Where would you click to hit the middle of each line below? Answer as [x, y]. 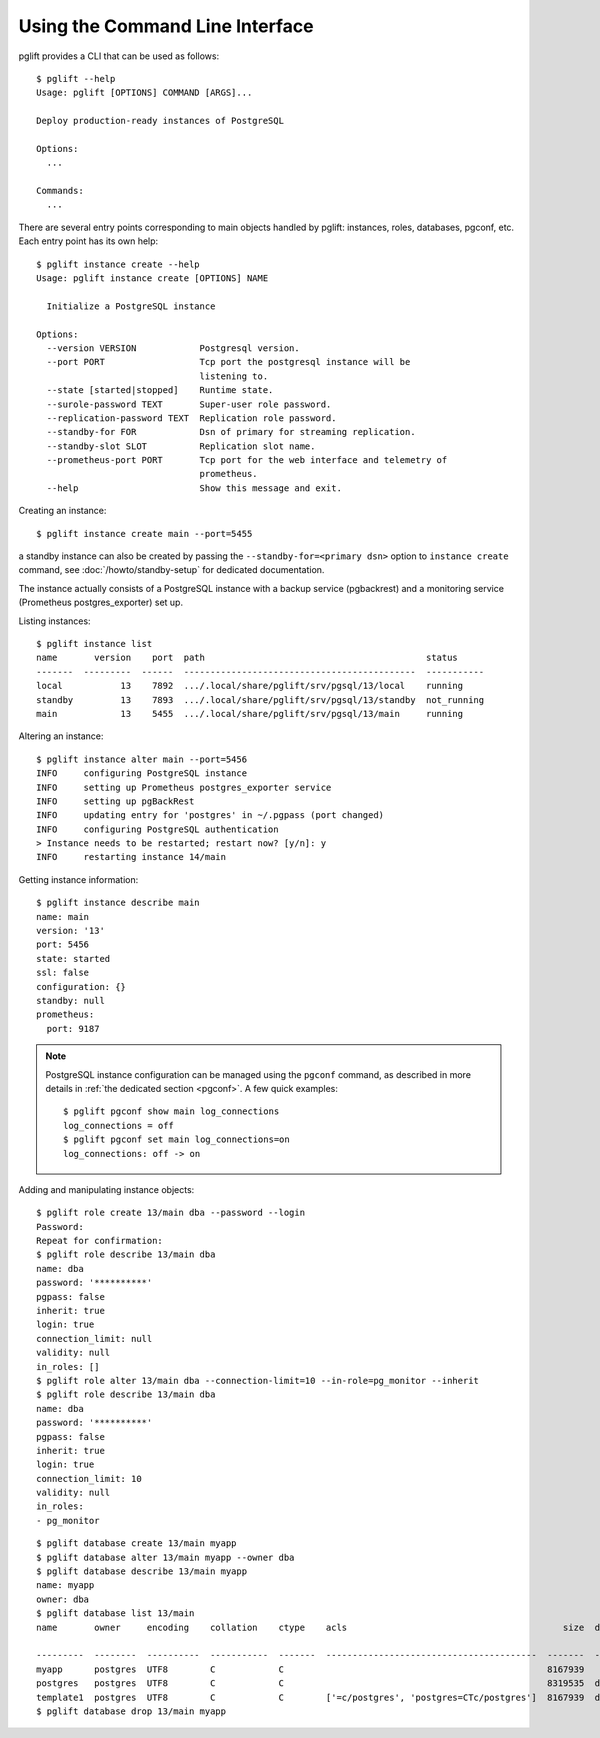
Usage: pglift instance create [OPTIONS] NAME [152, 278]
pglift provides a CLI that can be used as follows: [119, 56]
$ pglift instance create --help [118, 264]
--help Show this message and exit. [194, 488]
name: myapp [65, 1585]
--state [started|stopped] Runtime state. [160, 390]
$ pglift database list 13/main [115, 1613]
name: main [63, 916]
